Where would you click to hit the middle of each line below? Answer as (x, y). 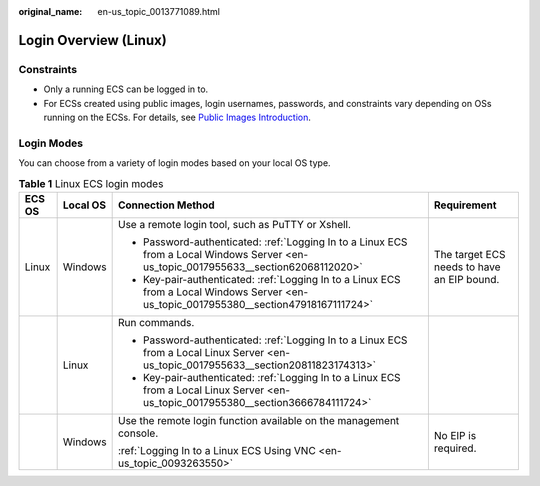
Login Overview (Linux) (92, 40)
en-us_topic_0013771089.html (158, 11)
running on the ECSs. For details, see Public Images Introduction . (177, 117)
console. (138, 433)
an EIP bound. (466, 279)
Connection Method (166, 205)
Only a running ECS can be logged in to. (126, 89)
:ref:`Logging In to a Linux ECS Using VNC (217, 450)
